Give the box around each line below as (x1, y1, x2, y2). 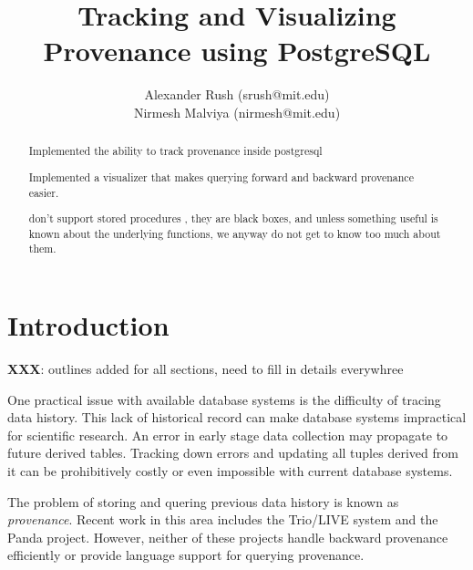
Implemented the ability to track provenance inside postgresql (28, 143, 323, 159)
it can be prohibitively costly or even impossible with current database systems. (7, 461, 453, 480)
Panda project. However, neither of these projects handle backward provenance (7, 527, 448, 546)
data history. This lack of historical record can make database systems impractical (7, 408, 467, 427)
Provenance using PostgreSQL (43, 32, 431, 69)
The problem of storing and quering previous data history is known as (7, 492, 399, 511)
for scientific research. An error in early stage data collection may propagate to (7, 425, 448, 444)
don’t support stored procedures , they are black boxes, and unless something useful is (28, 211, 438, 226)
